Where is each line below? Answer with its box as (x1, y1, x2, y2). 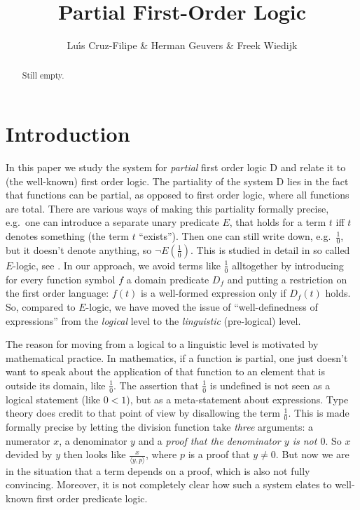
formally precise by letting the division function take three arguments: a (6, 420, 314, 434)
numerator (6, 433, 50, 448)
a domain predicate (126, 271, 209, 286)
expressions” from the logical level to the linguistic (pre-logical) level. (6, 313, 301, 328)
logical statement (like (6, 391, 101, 406)
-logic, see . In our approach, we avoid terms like (13, 257, 221, 272)
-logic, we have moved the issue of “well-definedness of (85, 299, 318, 314)
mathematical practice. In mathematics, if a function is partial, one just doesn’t (6, 350, 348, 365)
